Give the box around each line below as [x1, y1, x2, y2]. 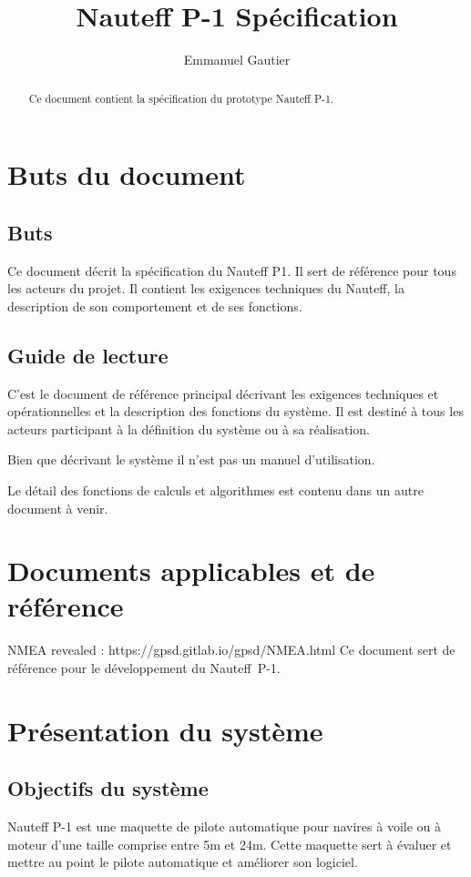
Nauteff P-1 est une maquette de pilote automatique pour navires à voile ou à [7, 817, 442, 836]
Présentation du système [7, 711, 323, 749]
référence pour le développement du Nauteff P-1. [7, 658, 281, 678]
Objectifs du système [7, 774, 209, 802]
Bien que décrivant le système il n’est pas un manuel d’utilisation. [7, 450, 375, 469]
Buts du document [7, 156, 246, 193]
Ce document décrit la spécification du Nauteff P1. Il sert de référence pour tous [7, 260, 456, 280]
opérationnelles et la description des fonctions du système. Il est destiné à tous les [7, 402, 464, 421]
